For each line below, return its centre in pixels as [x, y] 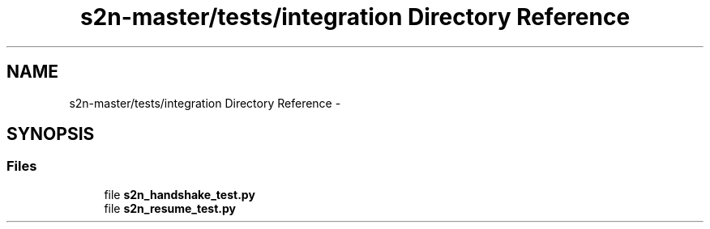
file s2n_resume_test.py [170, 208]
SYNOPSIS [51, 134]
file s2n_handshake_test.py [180, 194]
